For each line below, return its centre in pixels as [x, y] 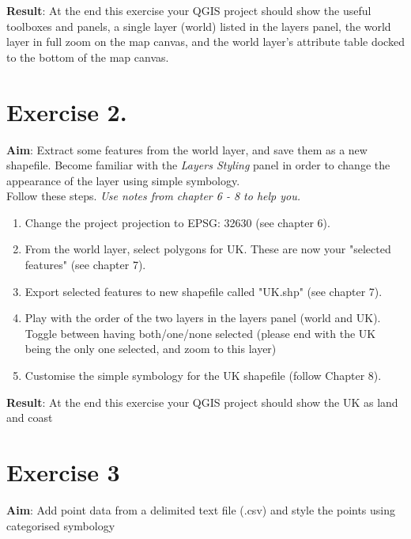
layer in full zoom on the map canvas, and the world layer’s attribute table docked [205, 42]
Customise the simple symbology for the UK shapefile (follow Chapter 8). [203, 376]
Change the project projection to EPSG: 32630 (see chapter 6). [177, 222]
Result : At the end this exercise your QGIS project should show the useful [189, 10]
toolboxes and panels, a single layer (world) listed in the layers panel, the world [199, 26]
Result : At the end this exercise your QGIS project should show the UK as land [202, 402]
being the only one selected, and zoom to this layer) [151, 349]
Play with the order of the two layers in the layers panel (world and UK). [203, 318]
